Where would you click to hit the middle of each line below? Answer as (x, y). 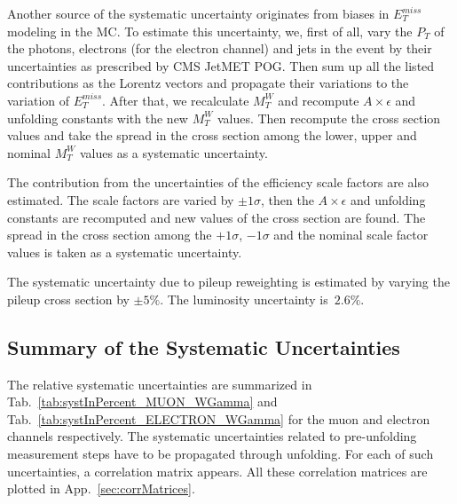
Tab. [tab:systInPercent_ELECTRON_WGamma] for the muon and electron (219, 418)
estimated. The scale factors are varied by (121, 199)
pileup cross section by (68, 299)
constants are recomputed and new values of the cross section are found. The (217, 217)
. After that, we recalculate (176, 100)
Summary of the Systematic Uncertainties (204, 346)
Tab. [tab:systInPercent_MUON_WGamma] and (142, 402)
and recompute (319, 100)
